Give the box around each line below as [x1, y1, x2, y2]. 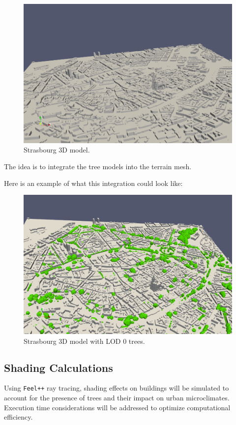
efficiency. [4, 412, 33, 422]
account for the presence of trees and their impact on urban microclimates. [4, 393, 230, 403]
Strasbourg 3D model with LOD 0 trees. [24, 335, 145, 346]
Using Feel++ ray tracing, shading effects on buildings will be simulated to [4, 383, 229, 393]
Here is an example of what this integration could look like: [4, 178, 183, 188]
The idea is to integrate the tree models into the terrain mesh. [4, 161, 192, 171]
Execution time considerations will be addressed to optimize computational [4, 402, 231, 412]
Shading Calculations [4, 360, 113, 375]
